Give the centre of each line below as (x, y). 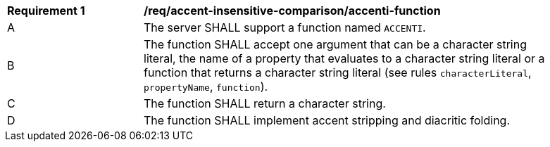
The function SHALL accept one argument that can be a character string (336, 44)
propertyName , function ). (206, 87)
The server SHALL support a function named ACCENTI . (285, 27)
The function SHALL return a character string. (265, 103)
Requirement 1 (46, 11)
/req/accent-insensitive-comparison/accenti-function (292, 11)
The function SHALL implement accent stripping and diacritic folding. (327, 120)
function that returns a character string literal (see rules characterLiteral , (338, 72)
